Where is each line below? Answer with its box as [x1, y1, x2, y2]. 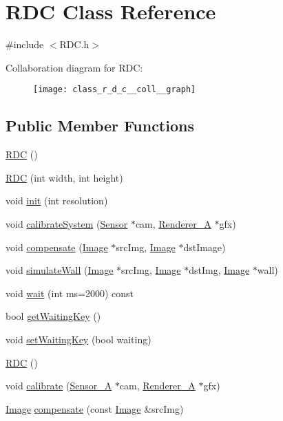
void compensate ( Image [6, 239, 108, 254]
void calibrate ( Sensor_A [6, 378, 112, 393]
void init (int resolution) [6, 193, 108, 208]
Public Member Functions [6, 115, 194, 136]
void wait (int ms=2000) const [6, 285, 134, 300]
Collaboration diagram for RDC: [6, 60, 143, 74]
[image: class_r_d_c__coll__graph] [33, 85, 196, 95]
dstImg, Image [189, 263, 250, 277]
